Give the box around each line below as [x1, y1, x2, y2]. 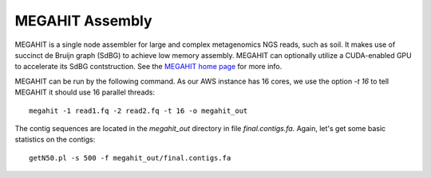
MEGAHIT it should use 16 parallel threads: [14, 87, 156, 97]
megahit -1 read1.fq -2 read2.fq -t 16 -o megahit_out [29, 106, 248, 115]
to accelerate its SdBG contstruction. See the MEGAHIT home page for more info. [14, 62, 283, 72]
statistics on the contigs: [14, 135, 96, 145]
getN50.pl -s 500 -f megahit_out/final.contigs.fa [29, 153, 231, 162]
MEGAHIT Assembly [14, 12, 152, 29]
